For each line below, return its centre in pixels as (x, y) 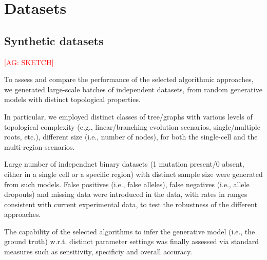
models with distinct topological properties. (72, 99)
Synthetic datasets (54, 40)
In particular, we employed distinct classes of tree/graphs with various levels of (128, 116)
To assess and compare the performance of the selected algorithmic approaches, (129, 79)
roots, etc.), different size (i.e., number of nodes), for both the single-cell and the (131, 137)
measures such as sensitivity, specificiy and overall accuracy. (98, 252)
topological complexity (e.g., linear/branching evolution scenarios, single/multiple (132, 126)
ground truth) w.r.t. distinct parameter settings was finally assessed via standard (132, 241)
